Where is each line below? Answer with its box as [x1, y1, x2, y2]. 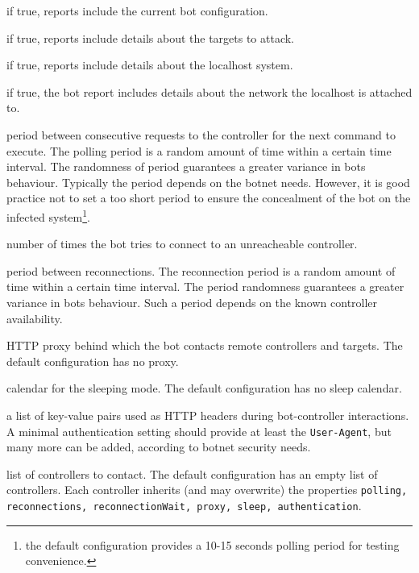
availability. [6, 309, 63, 326]
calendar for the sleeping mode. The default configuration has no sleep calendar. [6, 380, 402, 397]
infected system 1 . [6, 206, 90, 225]
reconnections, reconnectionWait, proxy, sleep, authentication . [6, 497, 362, 514]
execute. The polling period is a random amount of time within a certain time [6, 142, 392, 159]
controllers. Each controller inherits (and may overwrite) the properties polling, [6, 481, 408, 498]
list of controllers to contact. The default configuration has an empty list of [6, 465, 378, 482]
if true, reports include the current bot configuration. [6, 2, 268, 19]
